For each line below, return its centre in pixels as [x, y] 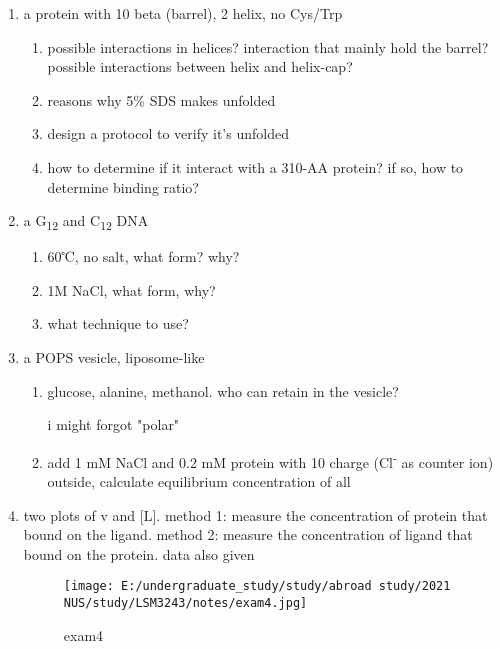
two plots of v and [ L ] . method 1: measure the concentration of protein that [255, 514]
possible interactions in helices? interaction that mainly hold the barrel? [268, 46]
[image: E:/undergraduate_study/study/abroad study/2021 [257, 586]
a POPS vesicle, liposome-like [114, 357]
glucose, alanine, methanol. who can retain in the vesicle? [223, 390]
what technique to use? [118, 323]
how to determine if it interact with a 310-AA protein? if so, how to [255, 166]
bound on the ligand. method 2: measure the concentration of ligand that [248, 534]
